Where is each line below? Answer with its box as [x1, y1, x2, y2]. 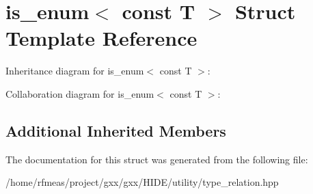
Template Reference [5, 24, 198, 52]
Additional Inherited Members [5, 120, 226, 141]
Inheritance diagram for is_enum [5, 64, 144, 78]
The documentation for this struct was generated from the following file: [5, 152, 308, 166]
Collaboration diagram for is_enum [5, 86, 154, 100]
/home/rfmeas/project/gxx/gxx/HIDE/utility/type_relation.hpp [5, 175, 279, 189]
